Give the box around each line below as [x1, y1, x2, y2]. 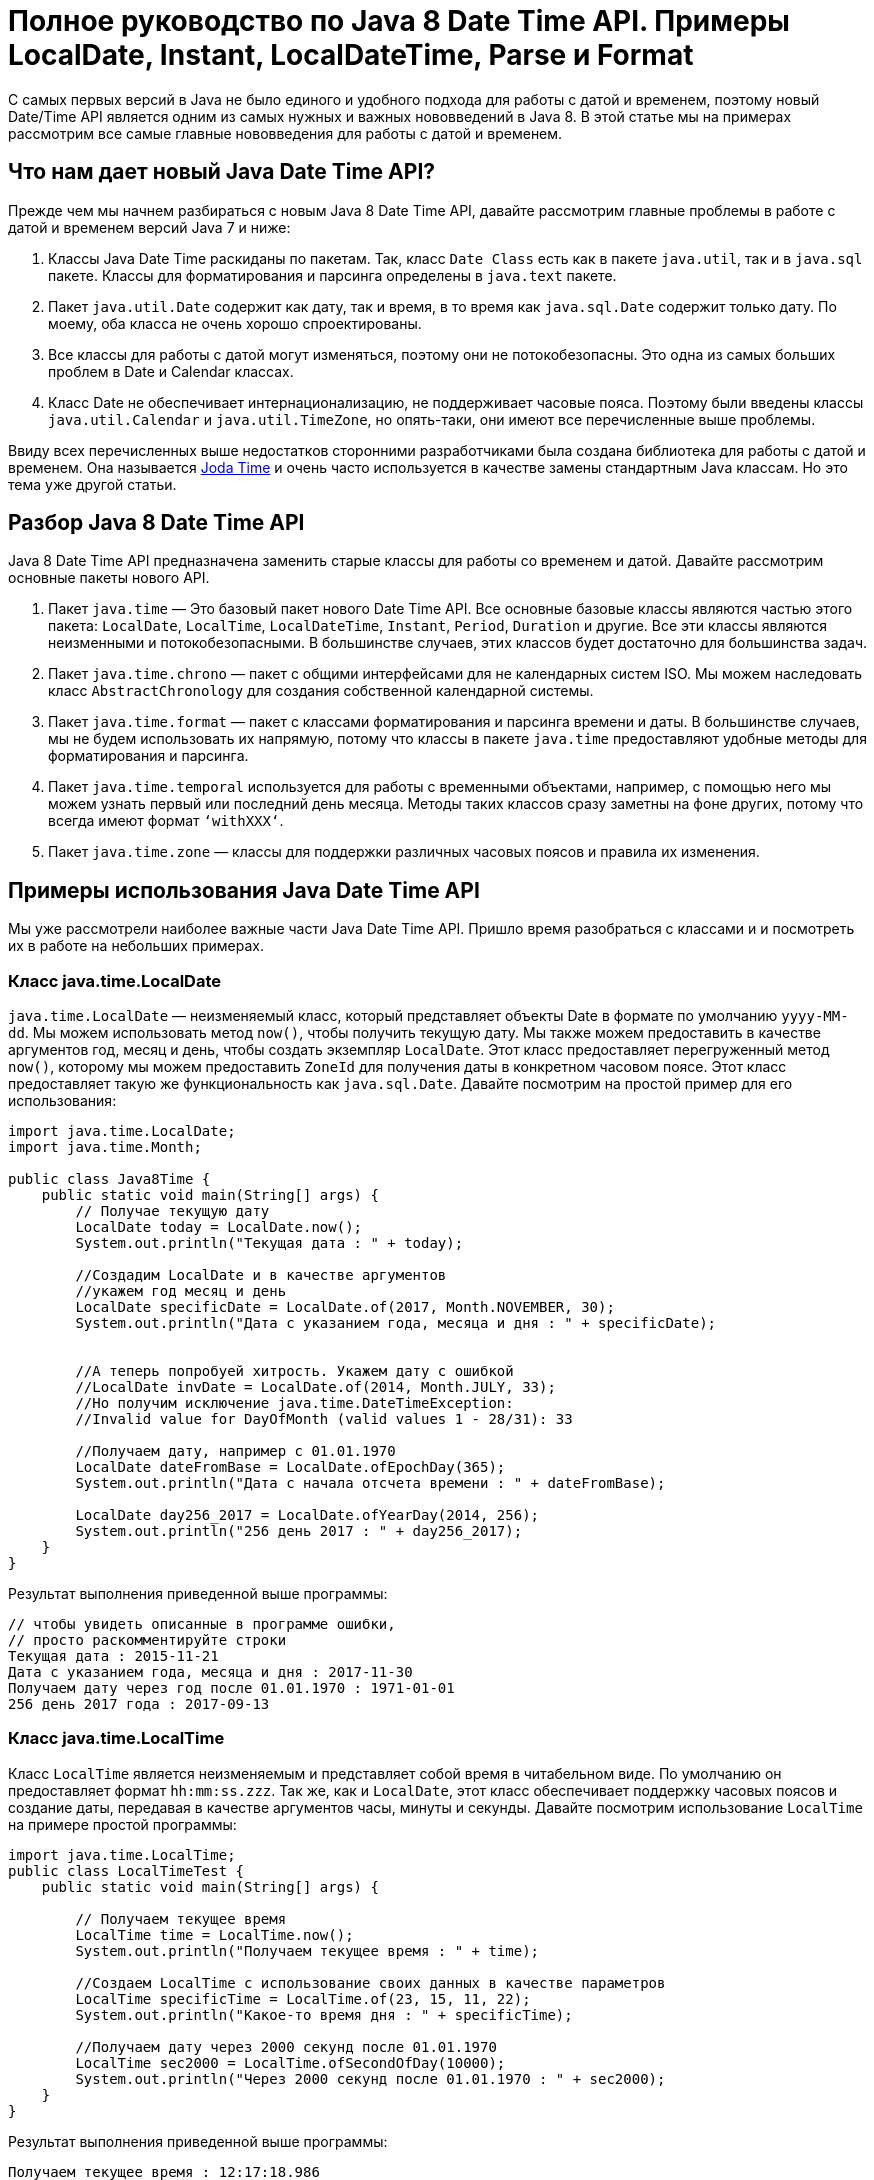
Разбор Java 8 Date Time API [8, 510, 305, 536]
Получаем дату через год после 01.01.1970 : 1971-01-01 [8, 1680, 455, 1697]
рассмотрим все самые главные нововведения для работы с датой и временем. [8, 124, 563, 142]
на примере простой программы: [8, 1815, 237, 1833]
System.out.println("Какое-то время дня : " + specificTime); [75, 2006, 573, 2023]
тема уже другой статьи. [8, 475, 177, 493]
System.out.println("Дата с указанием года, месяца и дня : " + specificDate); [75, 1315, 717, 1332]
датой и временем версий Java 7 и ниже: [8, 218, 291, 236]
